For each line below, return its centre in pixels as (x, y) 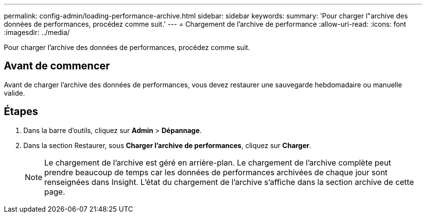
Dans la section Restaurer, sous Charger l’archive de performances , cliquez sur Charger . (168, 145)
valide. (15, 93)
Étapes (21, 112)
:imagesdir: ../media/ (37, 32)
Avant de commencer (57, 66)
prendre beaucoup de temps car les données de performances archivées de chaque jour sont (216, 172)
